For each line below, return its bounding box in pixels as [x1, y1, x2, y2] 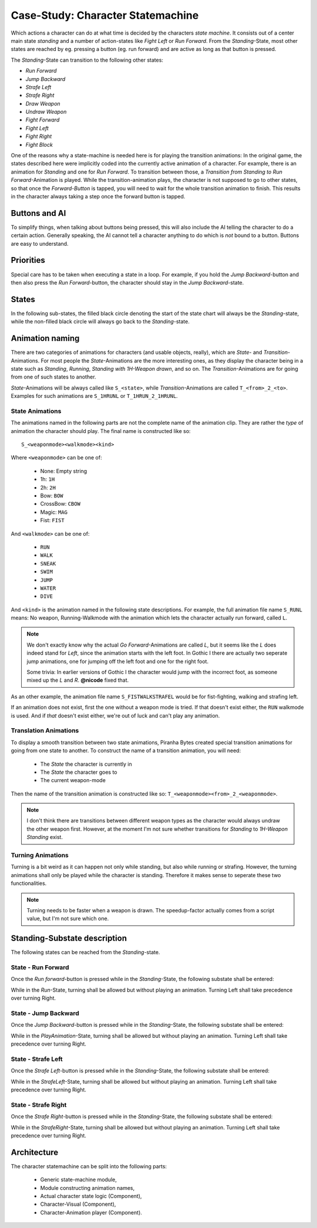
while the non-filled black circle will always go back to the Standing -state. [11, 318, 190, 325]
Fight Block [25, 141, 53, 148]
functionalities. [11, 880, 47, 887]
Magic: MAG [40, 508, 68, 516]
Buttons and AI [11, 208, 66, 218]
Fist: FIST [40, 517, 65, 524]
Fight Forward [25, 116, 60, 123]
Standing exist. [26, 834, 63, 841]
